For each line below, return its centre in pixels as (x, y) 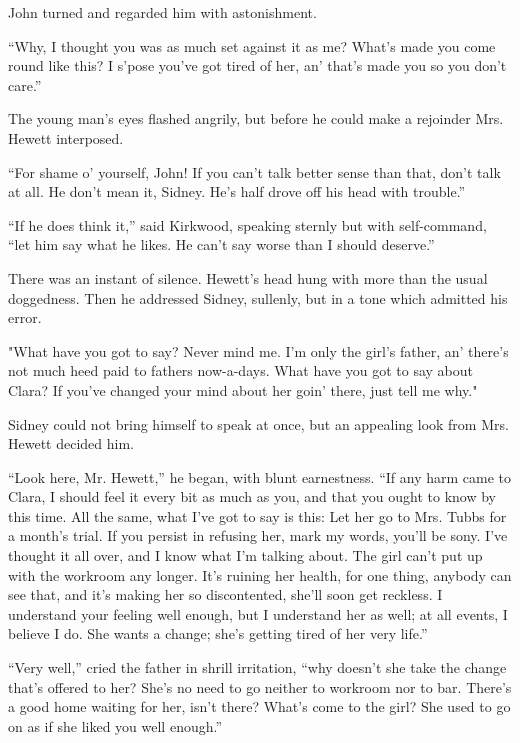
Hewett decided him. (71, 443)
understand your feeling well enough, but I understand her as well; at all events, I (258, 613)
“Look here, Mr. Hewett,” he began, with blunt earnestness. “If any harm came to (259, 476)
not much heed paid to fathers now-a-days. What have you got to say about (240, 370)
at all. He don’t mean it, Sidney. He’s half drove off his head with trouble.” (237, 191)
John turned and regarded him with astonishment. (162, 12)
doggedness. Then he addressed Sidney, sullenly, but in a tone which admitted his (258, 297)
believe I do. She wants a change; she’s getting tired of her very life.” (218, 633)
